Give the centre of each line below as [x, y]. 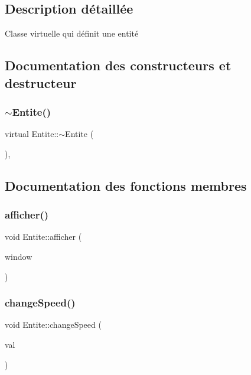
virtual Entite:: [32, 134]
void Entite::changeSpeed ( [53, 325]
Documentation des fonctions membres [126, 185]
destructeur [41, 82]
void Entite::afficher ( [43, 237]
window [19, 256]
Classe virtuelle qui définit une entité [72, 33]
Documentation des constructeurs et [118, 65]
